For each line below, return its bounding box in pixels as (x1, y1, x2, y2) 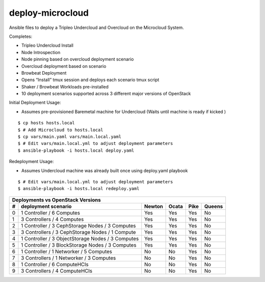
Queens (204, 203, 223, 210)
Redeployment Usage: (9, 159, 54, 165)
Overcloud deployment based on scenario (21, 63, 106, 69)
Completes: (9, 33, 33, 39)
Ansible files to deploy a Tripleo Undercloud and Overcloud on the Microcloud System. (9, 25, 184, 30)
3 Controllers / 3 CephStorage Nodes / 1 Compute (21, 228, 136, 235)
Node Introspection (21, 49, 61, 55)
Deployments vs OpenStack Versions (12, 197, 101, 203)
